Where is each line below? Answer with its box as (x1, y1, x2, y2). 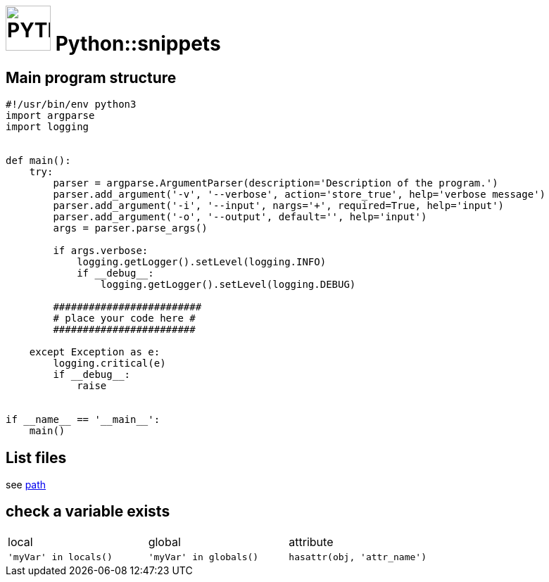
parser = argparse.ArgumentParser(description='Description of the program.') (53, 177, 498, 189)
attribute (289, 534, 334, 549)
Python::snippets (55, 32, 221, 56)
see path (6, 479, 46, 491)
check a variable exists (6, 502, 170, 521)
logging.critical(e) (53, 358, 166, 369)
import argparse (6, 110, 95, 122)
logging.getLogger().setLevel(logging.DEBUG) (100, 279, 356, 291)
